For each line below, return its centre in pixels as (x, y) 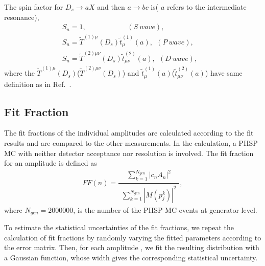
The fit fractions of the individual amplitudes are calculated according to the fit (129, 133)
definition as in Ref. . (38, 84)
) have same (224, 73)
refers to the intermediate (207, 7)
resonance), (22, 17)
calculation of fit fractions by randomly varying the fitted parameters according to (133, 237)
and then (111, 7)
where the (19, 73)
